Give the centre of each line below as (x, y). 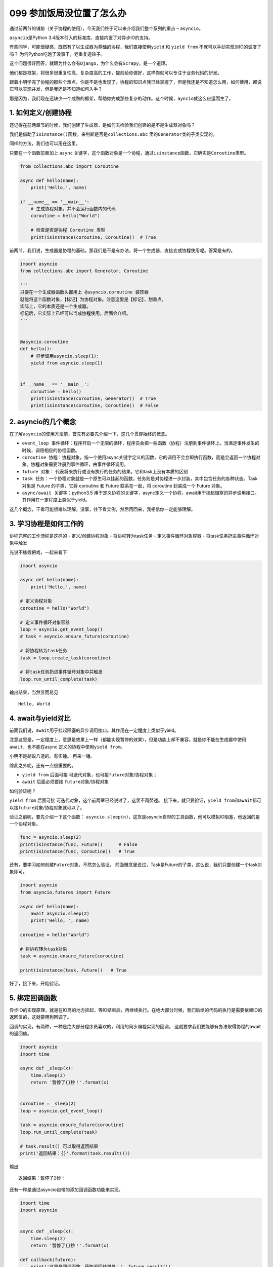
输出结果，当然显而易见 (34, 692)
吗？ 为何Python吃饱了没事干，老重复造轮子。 (57, 54)
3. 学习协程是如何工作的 (47, 524)
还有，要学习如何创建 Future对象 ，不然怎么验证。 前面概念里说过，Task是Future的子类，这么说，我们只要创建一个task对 (136, 865)
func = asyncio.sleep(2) (51, 837)
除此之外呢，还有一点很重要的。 (42, 765)
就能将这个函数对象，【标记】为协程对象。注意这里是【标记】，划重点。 (93, 299)
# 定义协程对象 (36, 601)
